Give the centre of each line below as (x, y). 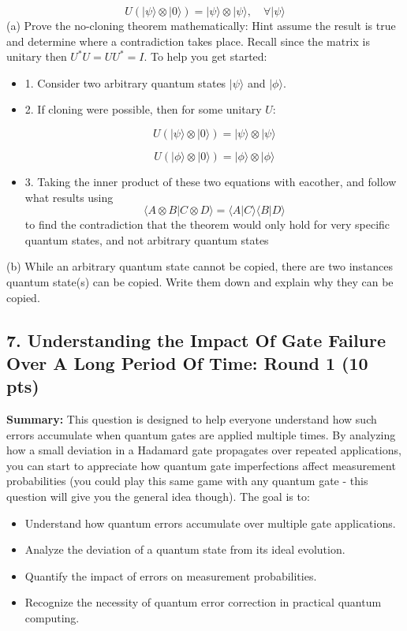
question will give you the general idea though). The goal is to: (158, 497)
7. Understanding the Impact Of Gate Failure (196, 340)
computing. (52, 618)
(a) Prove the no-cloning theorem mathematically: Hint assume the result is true (201, 25)
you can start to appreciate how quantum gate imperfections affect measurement (201, 465)
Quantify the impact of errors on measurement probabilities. (171, 575)
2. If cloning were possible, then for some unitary (143, 109)
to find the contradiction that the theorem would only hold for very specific (207, 224)
